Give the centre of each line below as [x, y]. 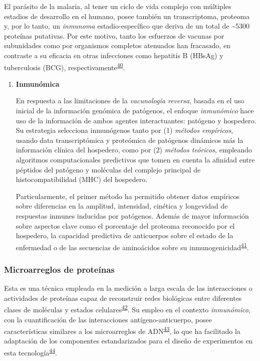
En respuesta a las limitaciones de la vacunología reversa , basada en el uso [130, 101]
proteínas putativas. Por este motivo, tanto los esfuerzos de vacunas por [114, 35]
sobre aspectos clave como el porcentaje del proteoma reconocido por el [125, 225]
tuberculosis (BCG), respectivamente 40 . [65, 66]
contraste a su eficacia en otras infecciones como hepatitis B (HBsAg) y [114, 55]
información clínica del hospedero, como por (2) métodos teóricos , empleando [134, 150]
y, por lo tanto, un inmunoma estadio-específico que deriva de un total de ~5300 [127, 26]
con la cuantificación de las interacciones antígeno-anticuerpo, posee [108, 319]
